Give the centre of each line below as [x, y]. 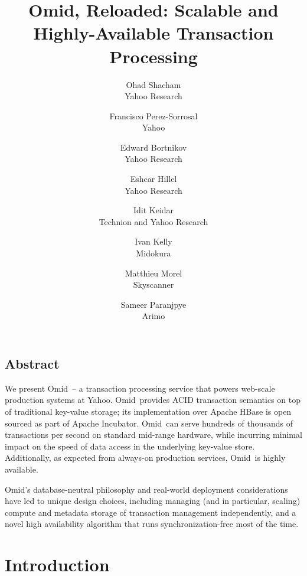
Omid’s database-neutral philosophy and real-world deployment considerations [146, 489]
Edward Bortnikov [153, 147]
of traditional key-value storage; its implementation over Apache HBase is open [148, 411]
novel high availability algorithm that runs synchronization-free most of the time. [152, 524]
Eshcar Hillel [153, 179]
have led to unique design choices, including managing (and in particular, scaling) [153, 501]
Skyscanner [153, 284]
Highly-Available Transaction [153, 33]
